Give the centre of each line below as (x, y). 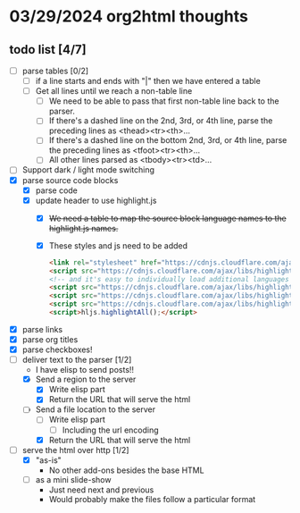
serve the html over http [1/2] (75, 450)
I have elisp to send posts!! (85, 370)
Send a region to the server (86, 379)
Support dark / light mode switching (88, 170)
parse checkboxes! (57, 349)
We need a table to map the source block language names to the (168, 218)
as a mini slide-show (73, 479)
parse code (57, 190)
